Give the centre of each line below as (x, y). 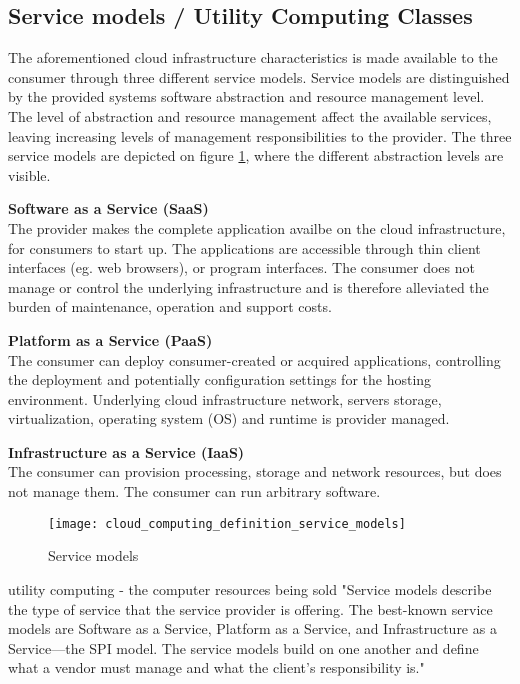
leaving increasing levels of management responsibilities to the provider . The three (260, 135)
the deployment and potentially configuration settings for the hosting (220, 379)
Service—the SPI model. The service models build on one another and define (243, 647)
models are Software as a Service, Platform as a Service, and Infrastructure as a (252, 628)
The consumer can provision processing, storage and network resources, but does (255, 471)
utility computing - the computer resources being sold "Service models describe (250, 588)
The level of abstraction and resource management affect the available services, (250, 115)
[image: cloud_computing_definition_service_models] (227, 523)
